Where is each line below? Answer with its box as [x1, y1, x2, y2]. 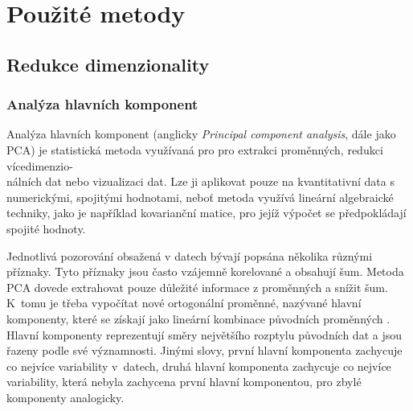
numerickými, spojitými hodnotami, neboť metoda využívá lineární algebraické [6, 188, 394, 205]
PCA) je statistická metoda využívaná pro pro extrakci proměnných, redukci [6, 141, 383, 158]
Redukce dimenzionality [6, 51, 210, 76]
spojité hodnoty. [6, 220, 86, 236]
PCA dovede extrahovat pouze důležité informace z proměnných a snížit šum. [6, 278, 388, 295]
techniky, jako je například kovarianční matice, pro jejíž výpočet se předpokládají [6, 204, 407, 221]
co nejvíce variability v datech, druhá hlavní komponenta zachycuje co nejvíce [6, 357, 391, 374]
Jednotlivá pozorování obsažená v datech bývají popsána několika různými [6, 247, 373, 264]
